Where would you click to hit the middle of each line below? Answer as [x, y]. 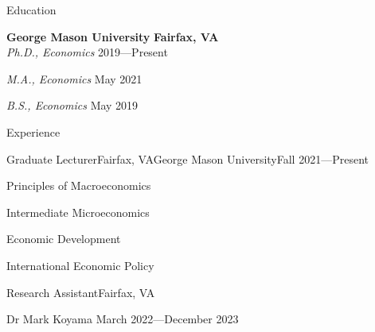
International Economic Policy [80, 265]
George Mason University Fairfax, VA [113, 36]
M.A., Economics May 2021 [74, 78]
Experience [33, 131]
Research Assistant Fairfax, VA [81, 292]
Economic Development [64, 239]
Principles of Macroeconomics [79, 185]
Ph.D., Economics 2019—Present [87, 52]
